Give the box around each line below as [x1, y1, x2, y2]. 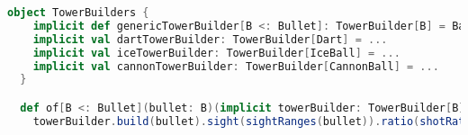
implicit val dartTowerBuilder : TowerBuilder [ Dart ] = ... [32, 32, 388, 46]
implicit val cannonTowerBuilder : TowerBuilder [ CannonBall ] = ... [32, 59, 439, 73]
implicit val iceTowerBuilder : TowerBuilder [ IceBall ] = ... [32, 46, 400, 59]
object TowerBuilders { [7, 6, 149, 19]
